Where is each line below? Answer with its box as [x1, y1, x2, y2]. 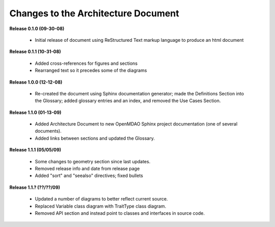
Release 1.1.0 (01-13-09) [9, 109, 62, 115]
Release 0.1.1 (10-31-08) [9, 48, 61, 55]
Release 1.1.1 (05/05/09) [9, 147, 61, 153]
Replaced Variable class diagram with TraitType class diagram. [35, 203, 167, 209]
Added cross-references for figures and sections [35, 60, 137, 66]
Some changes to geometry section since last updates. [35, 158, 151, 164]
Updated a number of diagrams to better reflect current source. [35, 196, 168, 202]
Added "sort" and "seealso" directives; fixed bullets [35, 172, 144, 179]
